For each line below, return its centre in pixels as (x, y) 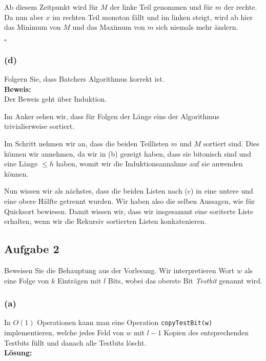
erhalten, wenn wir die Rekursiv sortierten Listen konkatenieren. (105, 221)
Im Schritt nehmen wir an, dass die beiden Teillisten (86, 143)
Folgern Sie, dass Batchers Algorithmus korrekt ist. (84, 79)
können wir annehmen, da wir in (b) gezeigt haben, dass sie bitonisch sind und (128, 153)
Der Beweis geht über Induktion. (56, 99)
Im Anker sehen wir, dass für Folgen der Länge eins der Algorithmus (112, 116)
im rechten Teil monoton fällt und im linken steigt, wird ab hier (152, 17)
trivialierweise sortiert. (39, 126)
